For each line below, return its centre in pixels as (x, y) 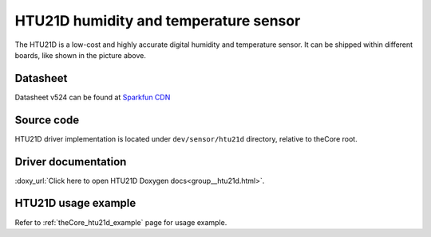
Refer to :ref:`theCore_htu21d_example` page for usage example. (121, 222)
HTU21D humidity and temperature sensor (158, 21)
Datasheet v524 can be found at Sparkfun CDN (93, 97)
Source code (47, 120)
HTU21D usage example (75, 203)
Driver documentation (71, 162)
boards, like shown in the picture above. (81, 55)
